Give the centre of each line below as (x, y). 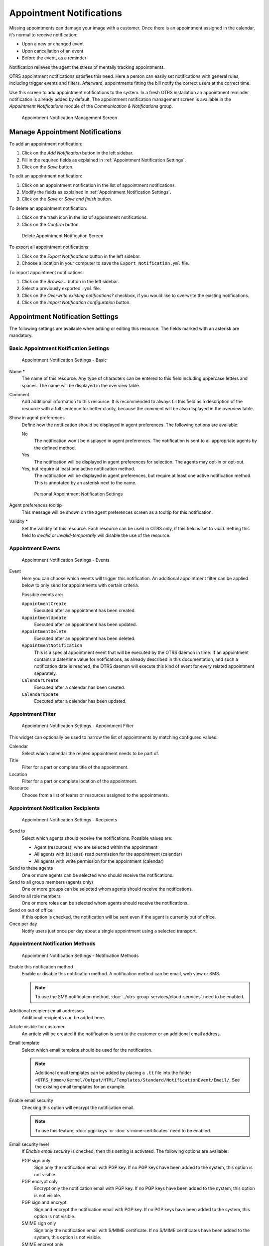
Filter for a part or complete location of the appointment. (79, 781)
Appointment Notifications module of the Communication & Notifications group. (91, 106)
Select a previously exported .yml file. (61, 289)
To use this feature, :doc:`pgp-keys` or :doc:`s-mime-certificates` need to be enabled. (123, 1130)
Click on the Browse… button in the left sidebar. (70, 281)
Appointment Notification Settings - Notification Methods (80, 955)
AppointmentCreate (44, 604)
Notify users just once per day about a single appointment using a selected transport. (109, 931)
